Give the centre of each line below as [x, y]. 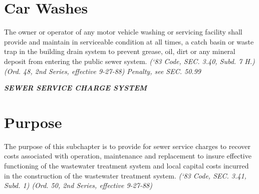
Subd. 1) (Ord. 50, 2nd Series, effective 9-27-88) [78, 185]
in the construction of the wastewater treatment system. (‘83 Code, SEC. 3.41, [125, 175]
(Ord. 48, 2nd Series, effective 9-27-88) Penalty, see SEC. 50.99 [102, 71]
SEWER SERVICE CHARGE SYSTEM [76, 88]
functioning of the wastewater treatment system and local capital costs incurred [126, 165]
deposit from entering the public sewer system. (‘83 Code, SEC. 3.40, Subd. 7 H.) [129, 61]
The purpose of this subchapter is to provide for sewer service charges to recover [127, 146]
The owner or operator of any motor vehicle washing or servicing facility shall [123, 32]
